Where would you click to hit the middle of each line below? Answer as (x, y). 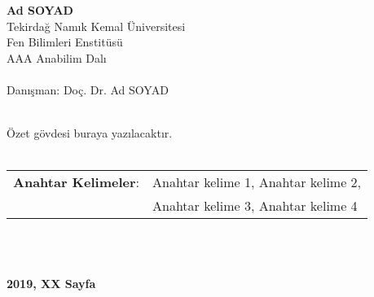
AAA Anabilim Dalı (57, 57)
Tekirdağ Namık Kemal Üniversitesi (96, 26)
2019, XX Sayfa (51, 283)
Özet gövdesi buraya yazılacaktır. (90, 133)
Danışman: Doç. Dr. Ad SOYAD (88, 89)
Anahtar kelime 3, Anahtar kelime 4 (255, 206)
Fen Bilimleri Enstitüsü (65, 42)
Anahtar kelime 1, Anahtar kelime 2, (257, 182)
